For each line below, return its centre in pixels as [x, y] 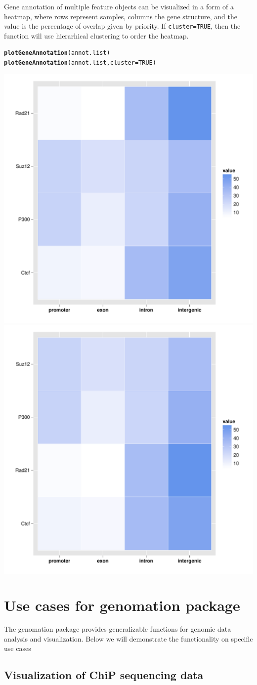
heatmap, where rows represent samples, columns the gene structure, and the [121, 16]
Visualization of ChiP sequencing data [104, 675]
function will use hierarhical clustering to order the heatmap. [96, 35]
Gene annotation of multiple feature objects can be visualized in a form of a [119, 6]
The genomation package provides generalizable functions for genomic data [118, 629]
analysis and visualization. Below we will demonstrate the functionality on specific [128, 638]
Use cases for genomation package [122, 605]
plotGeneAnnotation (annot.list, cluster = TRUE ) [80, 63]
